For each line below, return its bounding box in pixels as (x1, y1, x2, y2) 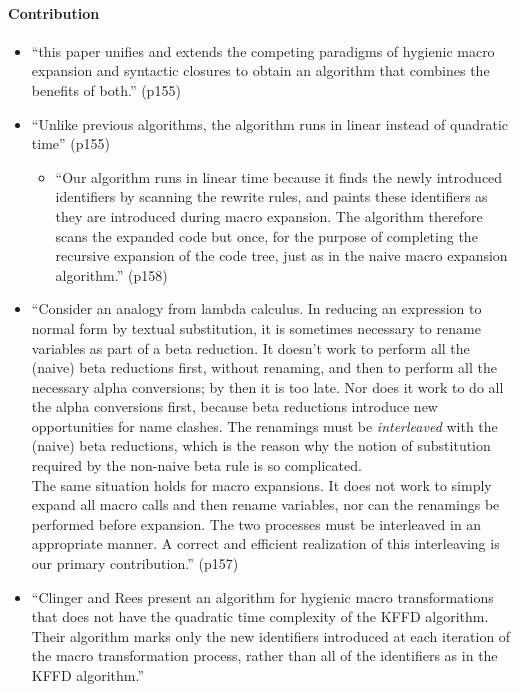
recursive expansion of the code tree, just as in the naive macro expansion (55, 245, 508, 266)
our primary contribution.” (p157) (31, 553, 239, 574)
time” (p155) (31, 133, 110, 154)
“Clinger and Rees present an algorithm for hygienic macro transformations (31, 586, 494, 607)
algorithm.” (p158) (55, 264, 168, 285)
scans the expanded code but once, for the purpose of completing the (55, 225, 478, 246)
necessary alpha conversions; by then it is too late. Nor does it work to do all (31, 376, 504, 397)
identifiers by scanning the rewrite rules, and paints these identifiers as (55, 186, 488, 207)
